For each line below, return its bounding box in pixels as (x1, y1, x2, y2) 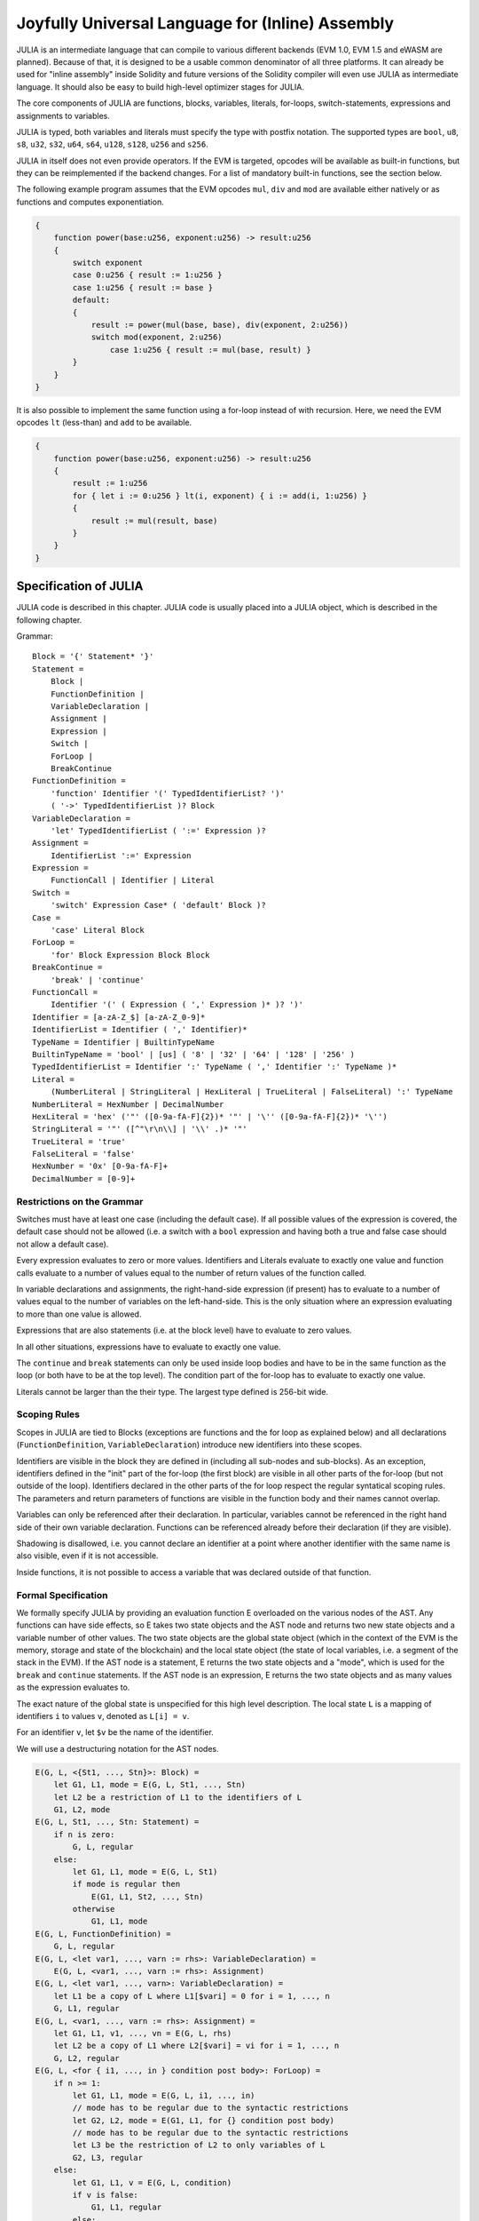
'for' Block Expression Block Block (50, 950, 210, 959)
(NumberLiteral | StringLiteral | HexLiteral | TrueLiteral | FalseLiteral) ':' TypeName (50, 1087, 453, 1097)
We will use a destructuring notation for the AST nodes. (16, 1743, 219, 1754)
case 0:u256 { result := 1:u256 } (72, 270, 223, 280)
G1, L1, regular (90, 2202, 162, 2212)
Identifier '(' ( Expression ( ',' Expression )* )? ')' (50, 999, 303, 1010)
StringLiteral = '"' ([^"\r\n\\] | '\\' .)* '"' (32, 1124, 247, 1134)
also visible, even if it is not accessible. (16, 1550, 159, 1561)
